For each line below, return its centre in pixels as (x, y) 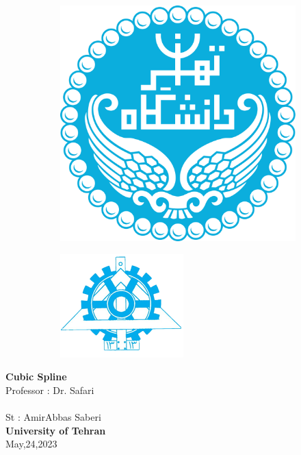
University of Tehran (56, 430)
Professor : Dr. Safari (50, 390)
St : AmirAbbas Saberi (53, 416)
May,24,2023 (31, 444)
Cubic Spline (36, 377)
